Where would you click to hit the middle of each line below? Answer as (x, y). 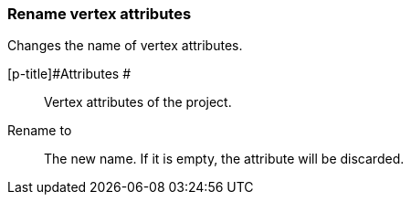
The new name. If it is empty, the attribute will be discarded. (224, 159)
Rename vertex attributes (100, 14)
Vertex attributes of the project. (138, 102)
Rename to (40, 131)
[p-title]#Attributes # (69, 74)
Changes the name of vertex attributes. (125, 46)
